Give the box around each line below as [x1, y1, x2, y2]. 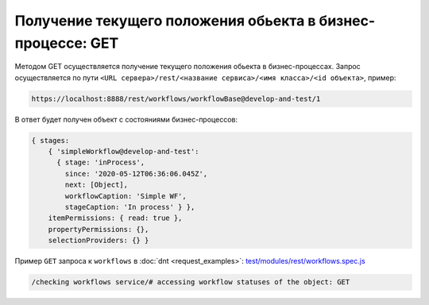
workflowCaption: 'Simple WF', [64, 191, 187, 200]
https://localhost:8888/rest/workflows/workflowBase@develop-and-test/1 [31, 94, 321, 103]
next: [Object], [64, 180, 129, 190]
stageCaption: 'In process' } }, [64, 203, 195, 212]
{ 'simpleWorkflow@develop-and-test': [48, 147, 199, 156]
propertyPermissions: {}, [48, 225, 149, 234]
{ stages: [31, 136, 70, 145]
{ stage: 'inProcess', [56, 158, 145, 167]
